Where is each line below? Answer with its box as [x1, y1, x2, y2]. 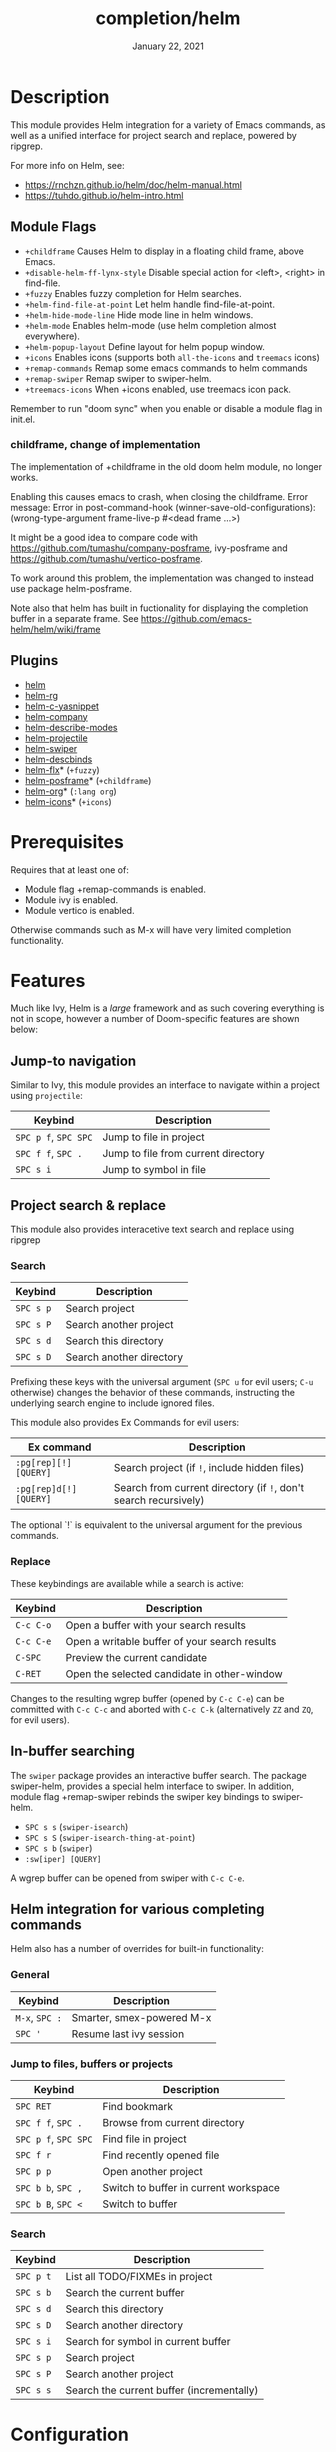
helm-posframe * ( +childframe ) [24, 774, 152, 786]
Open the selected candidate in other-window [65, 1667, 283, 1681]
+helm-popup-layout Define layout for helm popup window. [24, 340, 265, 352]
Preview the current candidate [65, 1650, 208, 1664]
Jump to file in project [102, 1130, 205, 1144]
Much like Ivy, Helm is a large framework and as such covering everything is [10, 1002, 325, 1014]
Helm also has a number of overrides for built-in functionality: [10, 1943, 265, 1955]
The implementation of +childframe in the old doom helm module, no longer [10, 460, 323, 472]
